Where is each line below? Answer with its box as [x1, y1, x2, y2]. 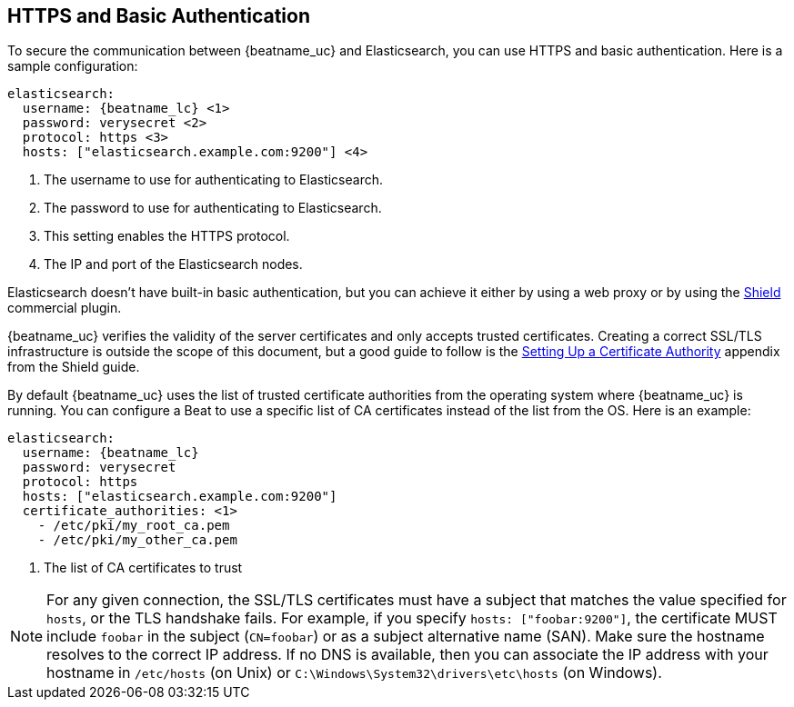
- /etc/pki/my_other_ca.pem [37, 533, 237, 548]
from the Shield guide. [7, 359, 140, 375]
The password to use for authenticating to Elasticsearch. [44, 200, 382, 216]
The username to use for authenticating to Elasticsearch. [44, 172, 384, 188]
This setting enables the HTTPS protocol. [44, 228, 290, 244]
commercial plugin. [7, 300, 122, 316]
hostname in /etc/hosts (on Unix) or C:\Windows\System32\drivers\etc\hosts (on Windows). [46, 663, 662, 682]
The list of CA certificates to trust [44, 560, 243, 576]
